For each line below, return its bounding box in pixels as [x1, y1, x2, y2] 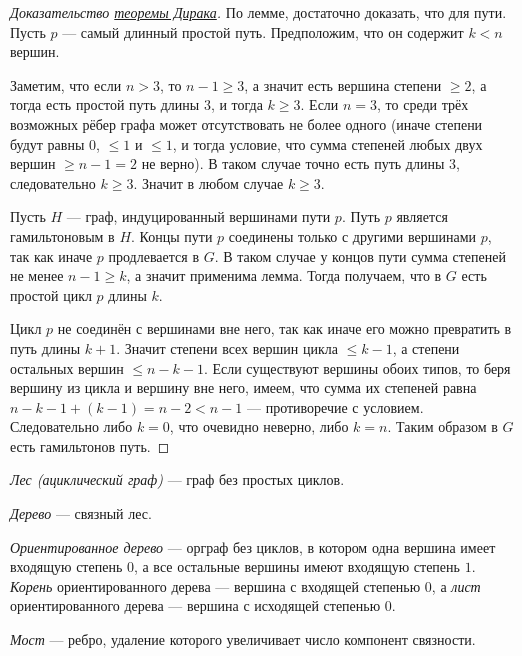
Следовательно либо [10, 416, 133, 437]
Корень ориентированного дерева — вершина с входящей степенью [10, 575, 421, 596]
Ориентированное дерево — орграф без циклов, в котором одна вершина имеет [10, 536, 496, 557]
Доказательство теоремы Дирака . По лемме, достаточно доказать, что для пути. [10, 2, 507, 22]
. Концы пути [131, 225, 213, 246]
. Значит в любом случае [133, 172, 284, 193]
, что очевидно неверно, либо [169, 416, 349, 437]
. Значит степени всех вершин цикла [116, 337, 338, 358]
